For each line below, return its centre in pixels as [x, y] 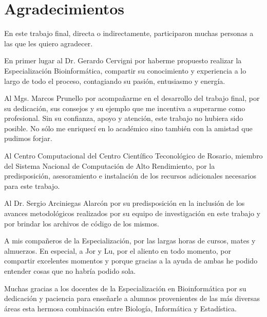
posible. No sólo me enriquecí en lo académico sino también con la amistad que [128, 128]
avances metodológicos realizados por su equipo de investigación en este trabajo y [132, 213]
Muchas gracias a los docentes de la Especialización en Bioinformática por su [125, 288]
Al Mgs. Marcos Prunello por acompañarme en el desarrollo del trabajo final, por [132, 98]
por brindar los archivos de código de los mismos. [82, 223]
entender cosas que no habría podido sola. [70, 271]
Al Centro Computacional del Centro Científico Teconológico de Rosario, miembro [133, 156]
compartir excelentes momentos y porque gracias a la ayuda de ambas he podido [131, 261]
